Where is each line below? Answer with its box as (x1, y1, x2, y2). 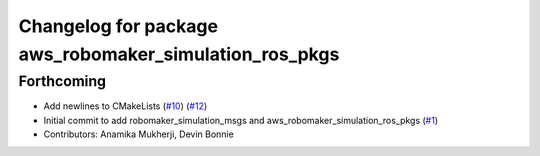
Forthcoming (18, 72, 107, 90)
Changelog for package (18, 15, 219, 37)
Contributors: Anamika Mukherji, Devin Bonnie (43, 128, 234, 140)
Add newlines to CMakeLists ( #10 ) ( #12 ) (43, 100, 208, 112)
